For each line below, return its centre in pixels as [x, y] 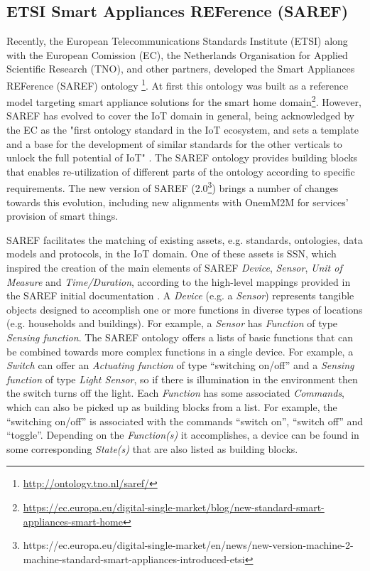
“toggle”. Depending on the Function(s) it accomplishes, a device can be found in [183, 435]
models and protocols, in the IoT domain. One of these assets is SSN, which [172, 254]
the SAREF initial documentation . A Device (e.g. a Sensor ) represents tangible [180, 295]
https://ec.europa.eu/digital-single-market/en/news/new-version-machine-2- [188, 545]
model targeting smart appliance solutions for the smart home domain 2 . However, [184, 101]
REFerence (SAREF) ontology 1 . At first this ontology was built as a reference [178, 84]
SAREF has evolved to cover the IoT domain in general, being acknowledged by [180, 116]
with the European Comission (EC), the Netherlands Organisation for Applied [177, 54]
